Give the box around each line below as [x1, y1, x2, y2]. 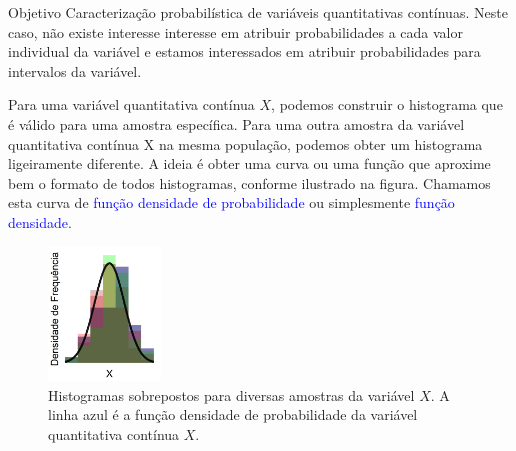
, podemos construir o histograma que [271, 94, 503, 115]
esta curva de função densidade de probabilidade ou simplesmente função [8, 192, 455, 213]
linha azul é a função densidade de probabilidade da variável [48, 404, 418, 425]
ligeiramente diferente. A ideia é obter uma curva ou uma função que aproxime [8, 153, 491, 174]
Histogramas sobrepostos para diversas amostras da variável [48, 384, 415, 405]
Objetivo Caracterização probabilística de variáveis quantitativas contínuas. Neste [8, 2, 508, 22]
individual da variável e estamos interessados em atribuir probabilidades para [8, 41, 481, 62]
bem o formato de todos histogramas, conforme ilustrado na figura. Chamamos [8, 172, 491, 193]
